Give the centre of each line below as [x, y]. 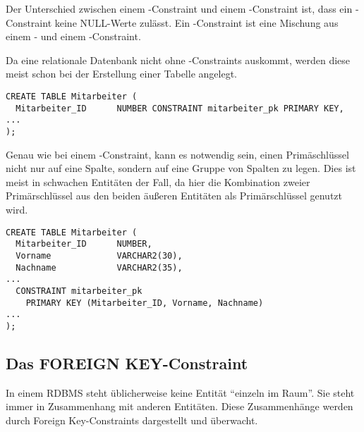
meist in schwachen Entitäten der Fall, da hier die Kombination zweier [158, 181]
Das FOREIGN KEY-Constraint [127, 363]
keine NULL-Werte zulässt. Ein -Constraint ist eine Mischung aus [196, 22]
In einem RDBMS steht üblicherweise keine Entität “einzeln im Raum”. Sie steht [180, 392]
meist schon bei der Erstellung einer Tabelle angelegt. [121, 74]
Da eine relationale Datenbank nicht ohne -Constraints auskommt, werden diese [178, 60]
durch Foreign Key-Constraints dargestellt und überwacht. [132, 420]
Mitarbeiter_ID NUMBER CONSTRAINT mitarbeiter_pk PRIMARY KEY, [180, 108]
